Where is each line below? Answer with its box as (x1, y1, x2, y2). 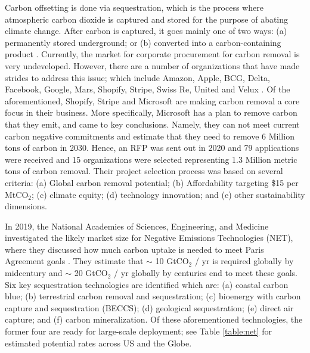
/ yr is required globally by (194, 255, 294, 267)
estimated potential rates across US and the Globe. (5, 336, 192, 349)
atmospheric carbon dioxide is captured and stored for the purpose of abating (5, 13, 289, 25)
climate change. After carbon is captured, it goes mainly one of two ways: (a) (5, 24, 287, 37)
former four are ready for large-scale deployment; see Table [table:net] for (5, 325, 272, 337)
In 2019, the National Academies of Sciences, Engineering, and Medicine (5, 219, 269, 232)
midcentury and (5, 267, 63, 279)
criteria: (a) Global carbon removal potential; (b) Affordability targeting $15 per (5, 176, 299, 188)
